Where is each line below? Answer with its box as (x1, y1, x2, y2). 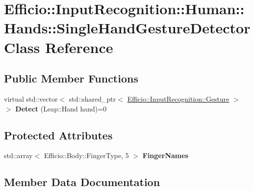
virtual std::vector (4, 93, 58, 104)
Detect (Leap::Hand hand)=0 (15, 103, 107, 113)
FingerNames (142, 150, 188, 161)
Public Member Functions (4, 71, 138, 86)
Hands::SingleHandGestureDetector (4, 18, 251, 38)
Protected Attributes (4, 127, 113, 142)
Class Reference (4, 37, 113, 57)
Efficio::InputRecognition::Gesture (127, 93, 229, 104)
